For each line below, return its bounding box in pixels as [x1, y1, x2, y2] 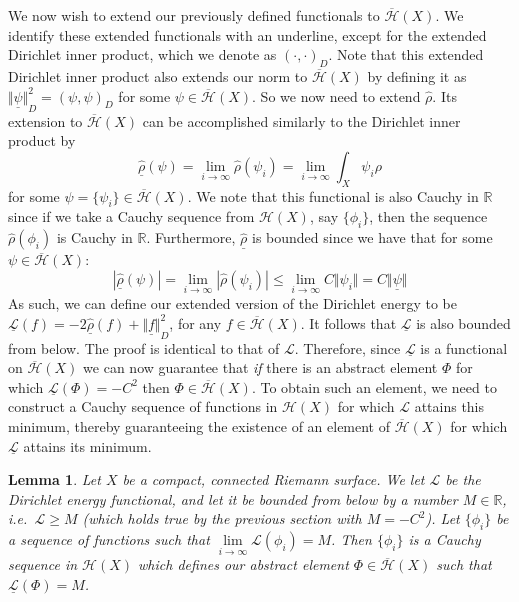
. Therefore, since [294, 337, 401, 358]
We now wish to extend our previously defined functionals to [8, 5, 380, 25]
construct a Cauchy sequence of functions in [8, 396, 278, 417]
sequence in [8, 554, 78, 575]
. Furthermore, [146, 227, 236, 248]
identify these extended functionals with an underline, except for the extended [8, 24, 487, 45]
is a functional [420, 337, 508, 358]
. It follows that [300, 312, 397, 333]
